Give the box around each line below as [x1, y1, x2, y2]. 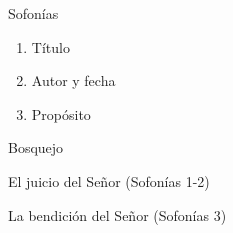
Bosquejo [8, 137, 64, 158]
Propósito [31, 103, 91, 124]
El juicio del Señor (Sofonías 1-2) [8, 170, 210, 191]
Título [31, 36, 70, 57]
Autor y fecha [31, 70, 116, 91]
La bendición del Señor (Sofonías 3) [8, 204, 227, 225]
